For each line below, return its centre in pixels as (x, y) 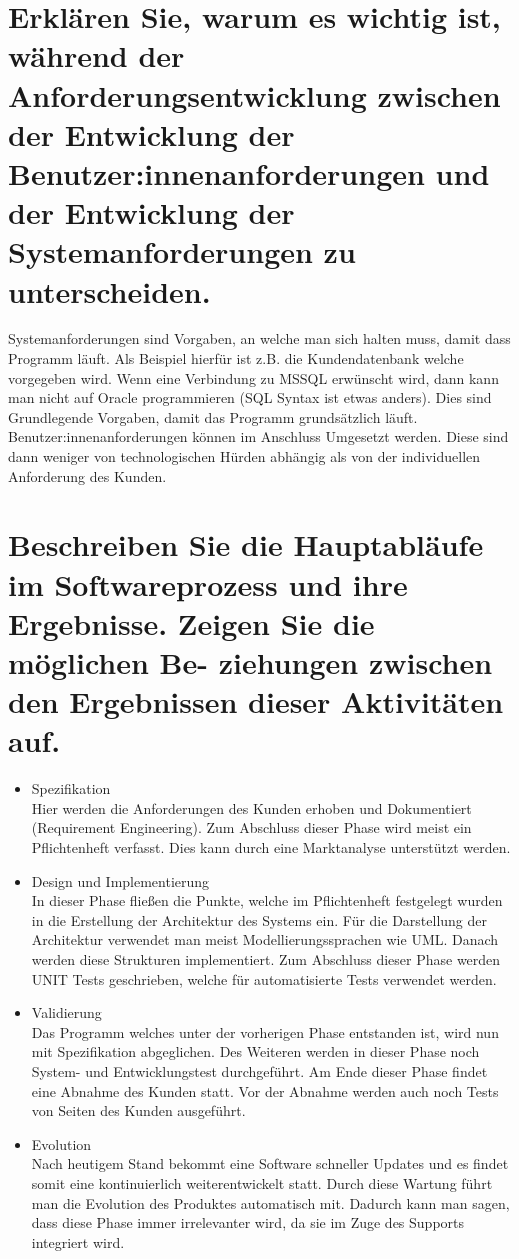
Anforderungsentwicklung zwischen (254, 94)
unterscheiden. (109, 290)
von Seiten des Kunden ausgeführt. (138, 1110)
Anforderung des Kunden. (87, 475)
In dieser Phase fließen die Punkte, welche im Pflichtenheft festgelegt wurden (267, 900)
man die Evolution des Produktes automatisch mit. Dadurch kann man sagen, (270, 1202)
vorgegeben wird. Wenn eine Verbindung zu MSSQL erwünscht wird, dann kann (253, 377)
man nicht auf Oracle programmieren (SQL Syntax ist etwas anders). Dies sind (250, 397)
